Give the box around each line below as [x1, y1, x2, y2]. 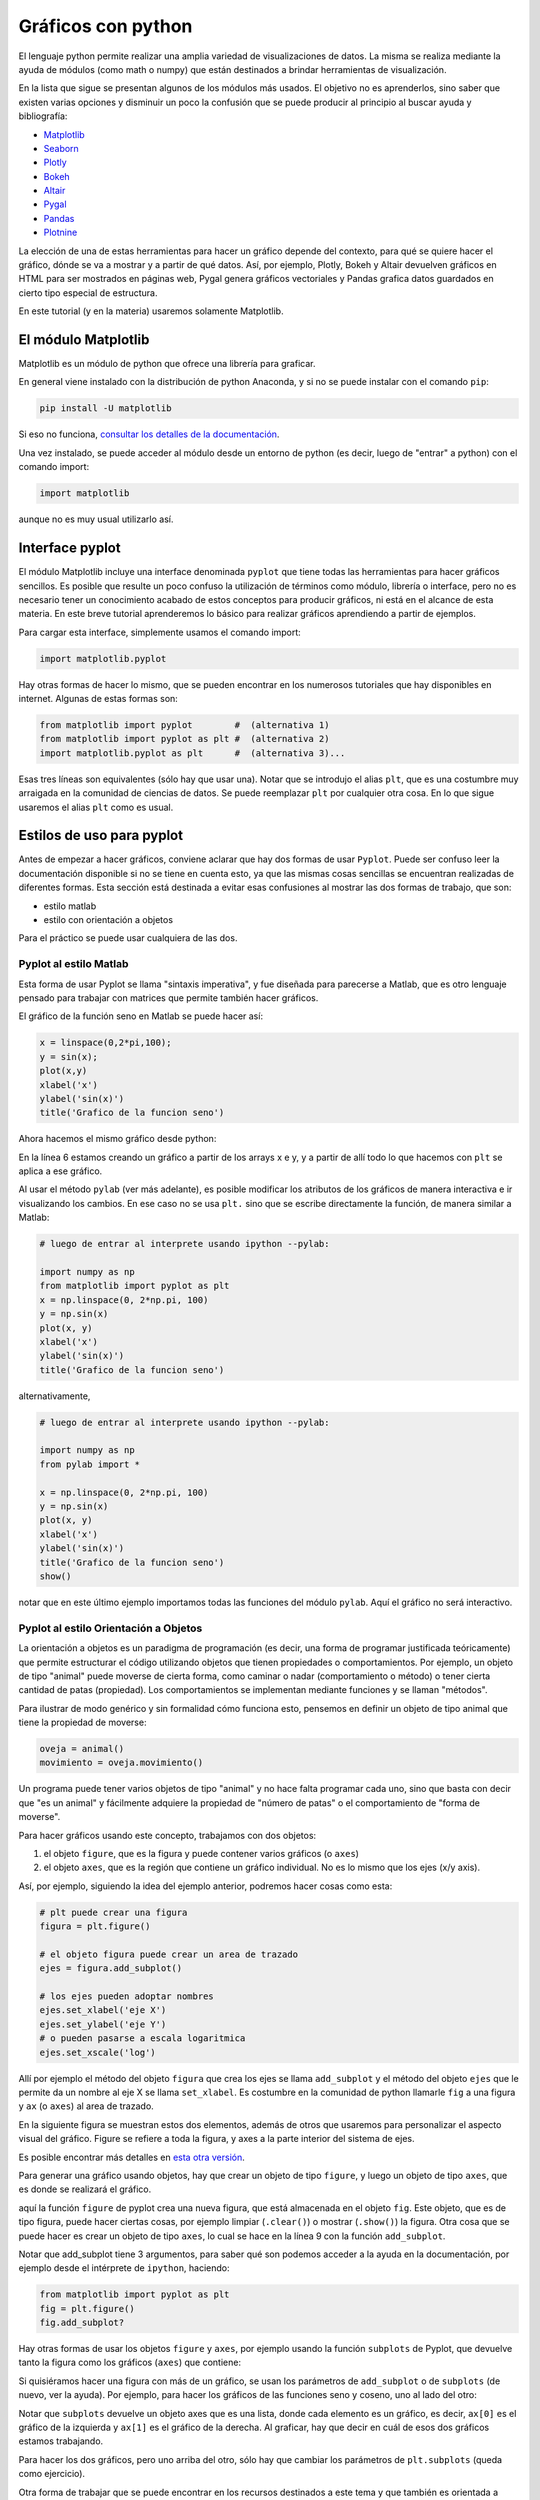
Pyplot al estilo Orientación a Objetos [18, 1621, 203, 1635]
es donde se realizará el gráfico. [18, 2183, 152, 2195]
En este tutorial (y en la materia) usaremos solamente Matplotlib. [18, 305, 284, 317]
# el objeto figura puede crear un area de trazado [39, 1948, 299, 1960]
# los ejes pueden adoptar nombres [39, 1991, 214, 2002]
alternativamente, [18, 1390, 91, 1402]
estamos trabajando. [18, 2435, 104, 2447]
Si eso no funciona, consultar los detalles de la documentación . [18, 428, 280, 440]
